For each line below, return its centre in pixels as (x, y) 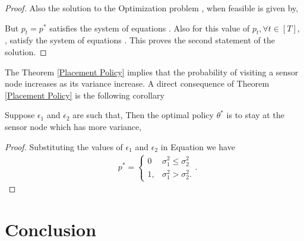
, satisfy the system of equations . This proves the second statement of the (140, 40)
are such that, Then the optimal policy (143, 115)
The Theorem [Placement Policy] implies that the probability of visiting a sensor (152, 72)
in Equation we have (198, 146)
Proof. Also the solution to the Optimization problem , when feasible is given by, (152, 8)
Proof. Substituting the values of (64, 146)
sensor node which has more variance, (73, 126)
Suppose (20, 115)
